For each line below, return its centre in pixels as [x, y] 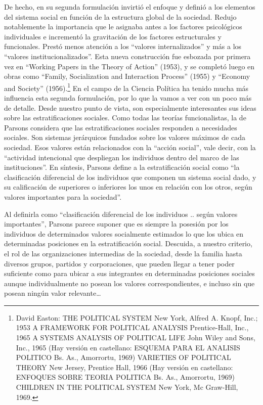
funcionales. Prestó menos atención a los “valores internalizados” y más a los [123, 46]
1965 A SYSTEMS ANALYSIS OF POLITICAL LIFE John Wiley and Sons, [136, 337]
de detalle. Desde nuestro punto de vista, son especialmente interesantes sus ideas [130, 107]
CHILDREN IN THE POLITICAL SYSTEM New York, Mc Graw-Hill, [127, 387]
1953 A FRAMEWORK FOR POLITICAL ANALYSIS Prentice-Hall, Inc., [132, 327]
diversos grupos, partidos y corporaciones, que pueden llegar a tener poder [119, 263]
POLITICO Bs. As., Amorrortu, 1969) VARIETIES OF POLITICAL [123, 357]
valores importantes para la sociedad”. [63, 196]
